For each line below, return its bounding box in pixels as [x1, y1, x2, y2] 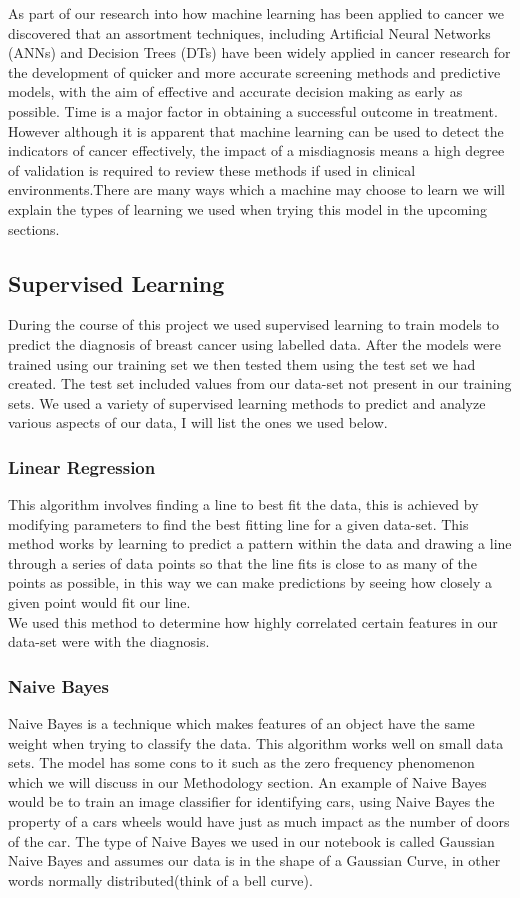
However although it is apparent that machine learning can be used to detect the [8, 120, 504, 141]
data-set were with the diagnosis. [8, 631, 210, 652]
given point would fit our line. [8, 592, 191, 613]
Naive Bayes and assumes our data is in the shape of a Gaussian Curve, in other [8, 850, 501, 871]
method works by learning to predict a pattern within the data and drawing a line [8, 533, 512, 554]
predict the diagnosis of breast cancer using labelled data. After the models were [8, 333, 501, 354]
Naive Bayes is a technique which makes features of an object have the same [8, 713, 475, 734]
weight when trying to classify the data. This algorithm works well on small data [8, 732, 504, 753]
